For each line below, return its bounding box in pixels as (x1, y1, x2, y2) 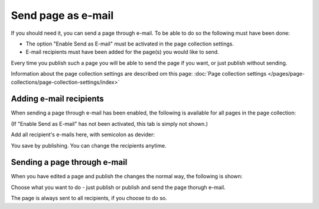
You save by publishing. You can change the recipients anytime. (11, 142, 167, 149)
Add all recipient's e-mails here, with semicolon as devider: (11, 131, 155, 138)
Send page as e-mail (11, 9, 114, 22)
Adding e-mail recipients (11, 94, 105, 104)
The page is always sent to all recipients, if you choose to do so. (11, 195, 168, 202)
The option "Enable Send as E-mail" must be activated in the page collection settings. (25, 40, 235, 47)
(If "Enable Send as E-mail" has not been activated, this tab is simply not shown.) (11, 120, 208, 127)
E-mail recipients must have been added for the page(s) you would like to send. (25, 48, 219, 55)
